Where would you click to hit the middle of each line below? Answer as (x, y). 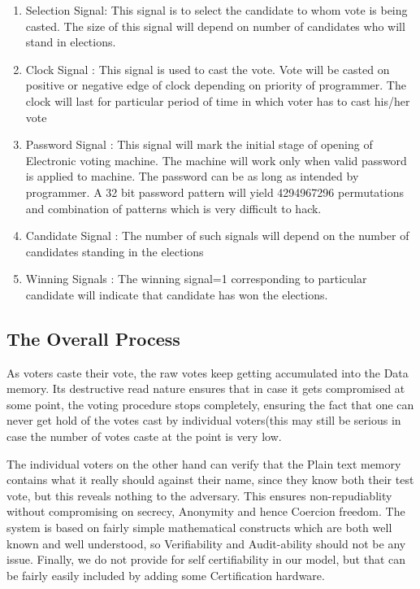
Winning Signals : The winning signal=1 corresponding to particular (196, 279)
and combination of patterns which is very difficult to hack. (173, 208)
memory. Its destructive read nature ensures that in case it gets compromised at (206, 388)
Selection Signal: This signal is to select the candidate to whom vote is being (216, 10)
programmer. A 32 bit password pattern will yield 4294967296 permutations (215, 192)
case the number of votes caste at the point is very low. (144, 436)
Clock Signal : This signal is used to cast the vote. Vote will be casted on (208, 69)
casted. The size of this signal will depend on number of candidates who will (215, 26)
